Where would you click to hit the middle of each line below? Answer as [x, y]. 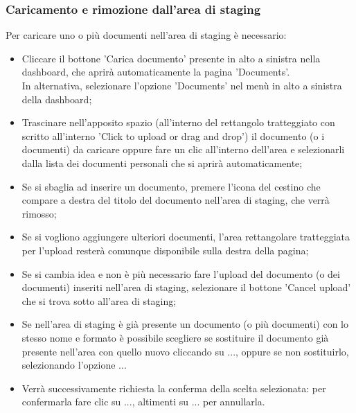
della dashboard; [57, 99]
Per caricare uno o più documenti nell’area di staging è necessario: [146, 35]
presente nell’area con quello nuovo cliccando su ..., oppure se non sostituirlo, [185, 351]
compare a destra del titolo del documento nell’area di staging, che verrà [176, 200]
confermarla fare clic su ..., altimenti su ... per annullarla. [143, 402]
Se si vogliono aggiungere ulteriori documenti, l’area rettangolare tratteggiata [186, 237]
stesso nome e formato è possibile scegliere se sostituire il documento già [175, 337]
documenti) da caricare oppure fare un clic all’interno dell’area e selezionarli [183, 149]
